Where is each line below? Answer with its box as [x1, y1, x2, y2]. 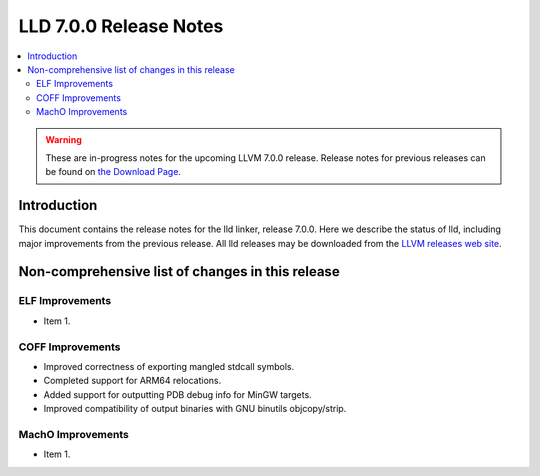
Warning [45, 133, 82, 145]
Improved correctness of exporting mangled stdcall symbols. [43, 360, 295, 372]
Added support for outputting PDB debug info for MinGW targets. [43, 388, 312, 400]
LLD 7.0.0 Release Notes [18, 15, 224, 37]
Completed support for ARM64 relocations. [43, 375, 222, 387]
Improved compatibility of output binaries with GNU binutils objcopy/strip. [43, 403, 347, 415]
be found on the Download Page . [45, 166, 182, 178]
